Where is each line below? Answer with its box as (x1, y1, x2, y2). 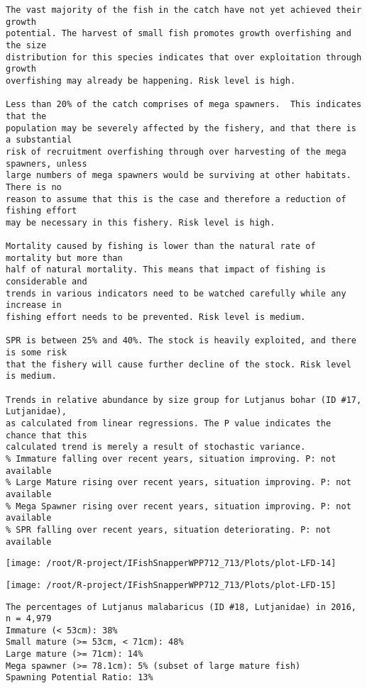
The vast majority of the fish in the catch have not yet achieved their (6, 5, 362, 15)
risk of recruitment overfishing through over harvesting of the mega (6, 146, 346, 157)
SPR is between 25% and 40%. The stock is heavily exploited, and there (6, 335, 356, 346)
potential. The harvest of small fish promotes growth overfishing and (6, 28, 351, 39)
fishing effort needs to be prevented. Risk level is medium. (6, 312, 306, 323)
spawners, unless (6, 158, 87, 169)
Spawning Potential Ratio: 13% (6, 672, 153, 683)
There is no (6, 182, 62, 192)
